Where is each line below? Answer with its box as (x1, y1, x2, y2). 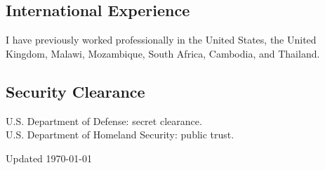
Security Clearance (6, 80, 145, 102)
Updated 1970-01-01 (6, 150, 92, 165)
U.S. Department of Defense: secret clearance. (6, 113, 202, 128)
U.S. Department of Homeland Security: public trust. (6, 127, 234, 142)
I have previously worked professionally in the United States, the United (6, 32, 317, 47)
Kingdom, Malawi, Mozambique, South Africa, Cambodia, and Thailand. (6, 46, 320, 60)
